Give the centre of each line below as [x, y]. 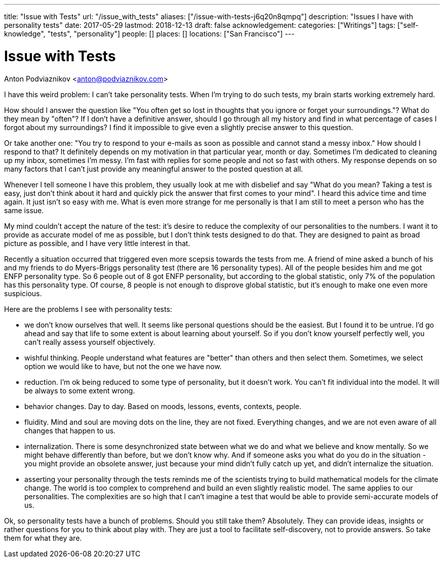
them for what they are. [43, 538]
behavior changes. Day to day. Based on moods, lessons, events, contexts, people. [163, 406]
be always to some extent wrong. [80, 390]
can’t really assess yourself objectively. [90, 342]
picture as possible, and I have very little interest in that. [97, 243]
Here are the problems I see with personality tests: [88, 309]
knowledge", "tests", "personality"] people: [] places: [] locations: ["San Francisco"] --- [150, 34]
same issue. [24, 210]
